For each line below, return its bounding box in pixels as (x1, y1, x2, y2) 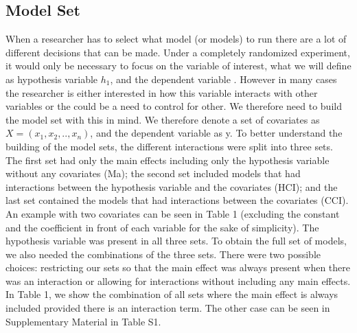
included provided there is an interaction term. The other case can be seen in (5, 301, 330, 315)
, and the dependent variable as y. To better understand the (90, 126, 343, 140)
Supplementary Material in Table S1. (5, 314, 161, 328)
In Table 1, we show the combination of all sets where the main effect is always (5, 287, 338, 301)
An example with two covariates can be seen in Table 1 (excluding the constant (5, 206, 340, 220)
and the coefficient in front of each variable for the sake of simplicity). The (5, 220, 319, 234)
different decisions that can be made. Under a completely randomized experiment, (5, 45, 350, 59)
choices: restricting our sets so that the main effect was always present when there (5, 260, 350, 275)
